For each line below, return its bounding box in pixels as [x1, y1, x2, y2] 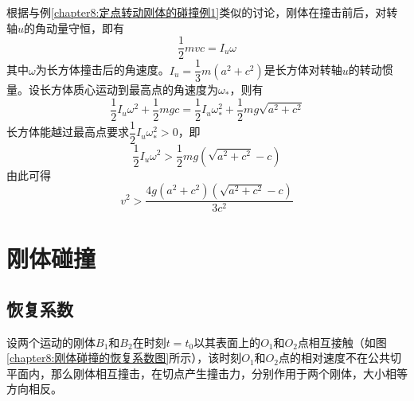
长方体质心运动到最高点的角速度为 [39, 81, 218, 98]
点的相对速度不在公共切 [278, 349, 401, 366]
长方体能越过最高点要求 [6, 123, 129, 140]
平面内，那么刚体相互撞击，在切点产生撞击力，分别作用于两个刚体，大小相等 [6, 364, 408, 381]
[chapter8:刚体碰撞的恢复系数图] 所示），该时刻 [6, 349, 242, 366]
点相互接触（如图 [297, 333, 387, 350]
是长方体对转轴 [264, 61, 342, 78]
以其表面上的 [193, 333, 261, 350]
